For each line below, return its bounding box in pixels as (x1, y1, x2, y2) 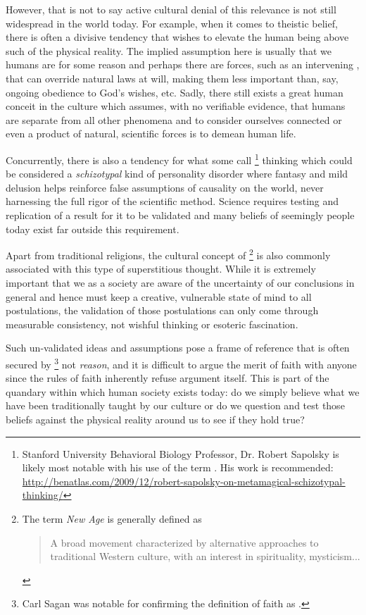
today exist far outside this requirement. (6, 221, 179, 236)
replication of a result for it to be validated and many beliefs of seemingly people (6, 207, 355, 222)
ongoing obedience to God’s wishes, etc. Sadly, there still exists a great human (6, 85, 343, 99)
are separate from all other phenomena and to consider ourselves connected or (6, 112, 342, 127)
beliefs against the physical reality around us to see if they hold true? (6, 412, 305, 426)
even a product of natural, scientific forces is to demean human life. (6, 126, 296, 141)
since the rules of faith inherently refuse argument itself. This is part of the (6, 371, 329, 385)
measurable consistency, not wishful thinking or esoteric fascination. (6, 316, 298, 331)
